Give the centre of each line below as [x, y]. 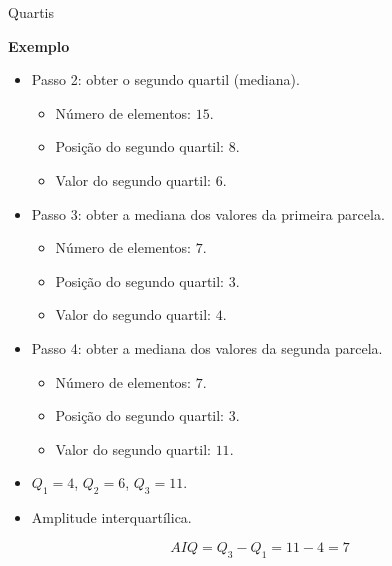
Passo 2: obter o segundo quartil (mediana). [165, 79]
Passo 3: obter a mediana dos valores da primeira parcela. [208, 213]
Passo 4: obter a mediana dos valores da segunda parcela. [207, 347]
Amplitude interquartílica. [111, 517]
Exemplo [39, 45]
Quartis [31, 12]
